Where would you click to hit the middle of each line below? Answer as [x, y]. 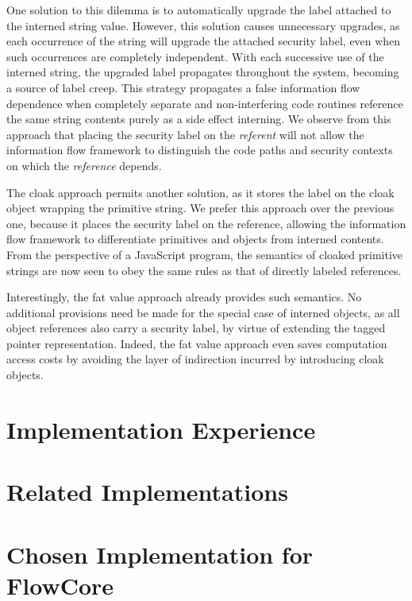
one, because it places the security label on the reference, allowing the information [206, 223]
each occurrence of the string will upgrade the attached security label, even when [204, 41]
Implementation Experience [161, 429]
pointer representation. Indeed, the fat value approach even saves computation [197, 343]
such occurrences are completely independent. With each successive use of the [195, 56]
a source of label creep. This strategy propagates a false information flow [183, 87]
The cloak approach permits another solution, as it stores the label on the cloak [200, 192]
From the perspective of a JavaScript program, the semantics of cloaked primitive [204, 254]
